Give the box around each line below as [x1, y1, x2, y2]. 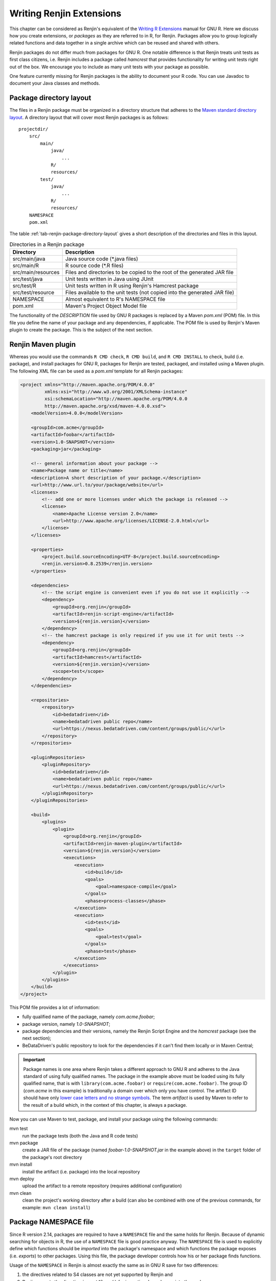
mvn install [9, 1161, 33, 1168]
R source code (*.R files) [65, 262, 124, 269]
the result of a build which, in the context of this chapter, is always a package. [23, 1102, 188, 1108]
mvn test [9, 1125, 28, 1132]
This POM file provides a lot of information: [9, 1004, 100, 1010]
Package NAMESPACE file [9, 1217, 94, 1227]
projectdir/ [18, 126, 49, 132]
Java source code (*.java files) [65, 255, 139, 262]
